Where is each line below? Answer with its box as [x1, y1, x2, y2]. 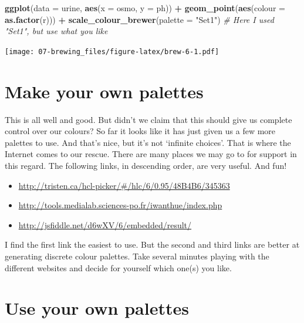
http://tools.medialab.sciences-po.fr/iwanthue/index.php [18, 199, 222, 211]
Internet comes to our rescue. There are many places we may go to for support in [5, 148, 297, 160]
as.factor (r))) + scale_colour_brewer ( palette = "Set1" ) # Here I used [5, 13, 274, 25]
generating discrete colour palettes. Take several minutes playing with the [5, 249, 269, 262]
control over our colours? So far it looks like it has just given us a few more [5, 125, 276, 137]
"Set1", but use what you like [5, 25, 108, 37]
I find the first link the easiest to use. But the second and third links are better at [5, 238, 300, 251]
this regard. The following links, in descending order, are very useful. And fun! [5, 159, 287, 171]
